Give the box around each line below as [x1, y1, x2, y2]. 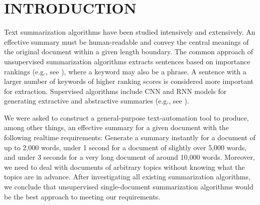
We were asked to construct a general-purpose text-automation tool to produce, [4, 112, 249, 123]
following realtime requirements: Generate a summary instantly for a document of [4, 132, 256, 143]
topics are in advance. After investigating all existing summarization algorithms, [4, 171, 250, 182]
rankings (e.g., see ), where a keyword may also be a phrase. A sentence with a [4, 66, 246, 76]
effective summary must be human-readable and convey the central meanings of [4, 36, 249, 47]
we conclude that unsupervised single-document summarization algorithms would [4, 181, 253, 192]
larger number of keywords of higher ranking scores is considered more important [4, 76, 253, 86]
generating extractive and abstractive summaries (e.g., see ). [4, 95, 189, 106]
